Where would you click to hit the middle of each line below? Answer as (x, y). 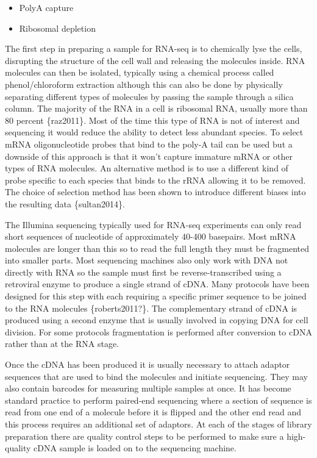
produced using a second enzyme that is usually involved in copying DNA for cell (157, 320)
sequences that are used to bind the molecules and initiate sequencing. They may (156, 376)
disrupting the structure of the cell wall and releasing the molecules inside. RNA (155, 60)
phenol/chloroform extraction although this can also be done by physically (144, 84)
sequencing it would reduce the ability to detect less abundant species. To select (154, 132)
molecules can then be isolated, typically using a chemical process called (140, 72)
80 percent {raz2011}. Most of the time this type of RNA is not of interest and (152, 120)
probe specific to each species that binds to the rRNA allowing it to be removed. (155, 180)
